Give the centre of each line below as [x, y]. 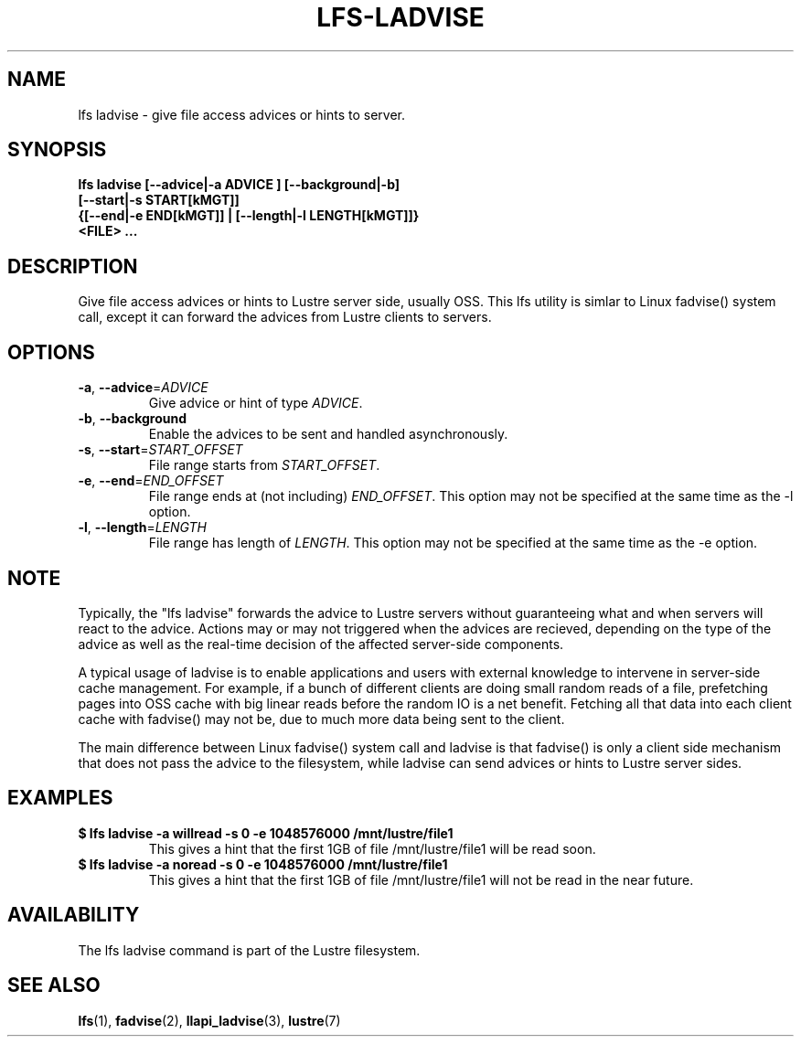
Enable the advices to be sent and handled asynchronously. [328, 434]
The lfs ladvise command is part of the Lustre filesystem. [249, 950]
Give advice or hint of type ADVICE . [256, 403]
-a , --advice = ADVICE [143, 388]
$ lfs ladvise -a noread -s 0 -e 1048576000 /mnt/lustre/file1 [263, 864]
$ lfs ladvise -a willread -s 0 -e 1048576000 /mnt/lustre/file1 [266, 833]
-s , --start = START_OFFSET [160, 450]
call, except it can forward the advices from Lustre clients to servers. [285, 317]
